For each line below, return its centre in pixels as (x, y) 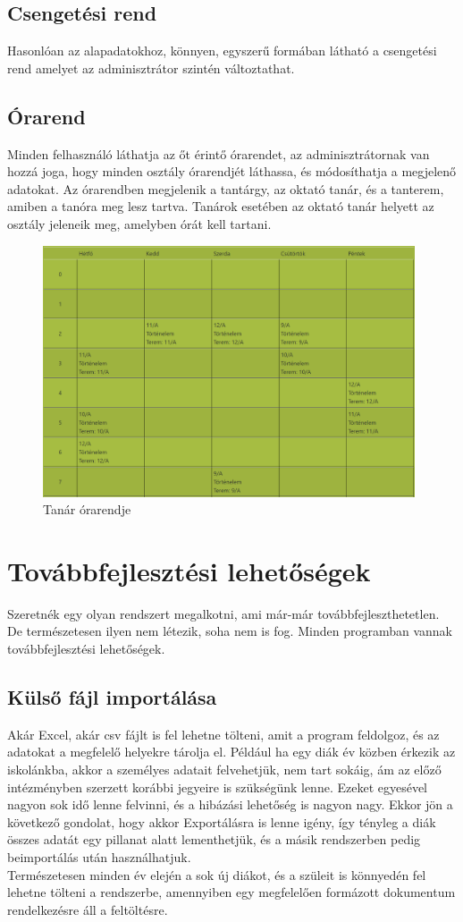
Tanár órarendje (87, 509)
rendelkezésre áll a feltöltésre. (88, 909)
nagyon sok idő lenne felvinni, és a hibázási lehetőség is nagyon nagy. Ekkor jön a (230, 804)
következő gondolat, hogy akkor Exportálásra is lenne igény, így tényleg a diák (222, 821)
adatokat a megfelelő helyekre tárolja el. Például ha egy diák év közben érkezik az (231, 752)
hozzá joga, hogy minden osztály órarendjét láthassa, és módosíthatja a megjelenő (232, 171)
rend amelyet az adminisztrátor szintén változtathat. (151, 68)
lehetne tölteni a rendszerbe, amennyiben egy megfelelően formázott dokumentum (231, 892)
